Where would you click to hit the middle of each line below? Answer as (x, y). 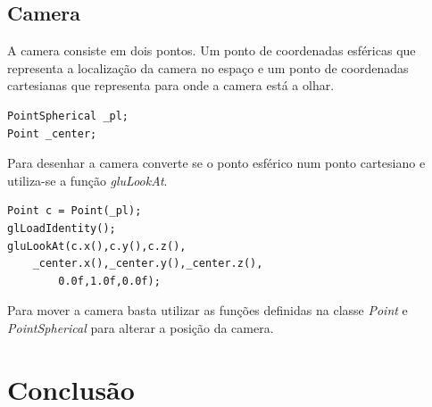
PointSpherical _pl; (68, 116)
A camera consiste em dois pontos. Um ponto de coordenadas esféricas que (212, 50)
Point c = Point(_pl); (75, 211)
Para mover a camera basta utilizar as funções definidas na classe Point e (208, 310)
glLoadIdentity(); (62, 228)
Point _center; (52, 133)
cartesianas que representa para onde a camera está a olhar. (171, 85)
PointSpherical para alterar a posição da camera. (141, 327)
